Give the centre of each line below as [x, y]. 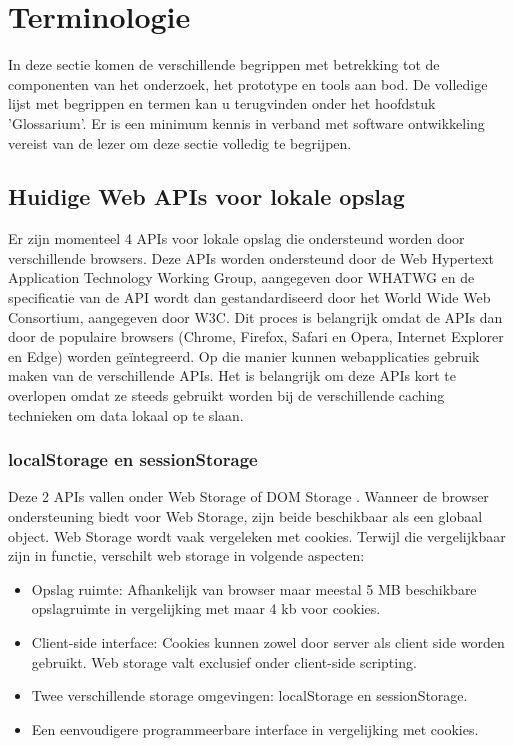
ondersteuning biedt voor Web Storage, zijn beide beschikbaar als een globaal [245, 516]
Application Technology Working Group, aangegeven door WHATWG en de [241, 277]
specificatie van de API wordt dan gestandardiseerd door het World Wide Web [249, 297]
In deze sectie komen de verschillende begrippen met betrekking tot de [224, 64]
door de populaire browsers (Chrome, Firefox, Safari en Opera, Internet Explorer [256, 336]
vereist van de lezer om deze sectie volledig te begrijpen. [180, 142]
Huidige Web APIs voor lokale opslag [206, 196]
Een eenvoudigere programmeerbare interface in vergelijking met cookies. [255, 728]
